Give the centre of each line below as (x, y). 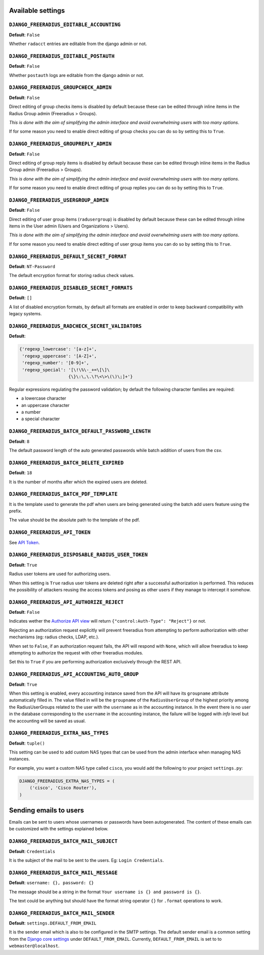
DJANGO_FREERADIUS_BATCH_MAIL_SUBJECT (63, 842)
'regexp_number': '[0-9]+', (56, 363)
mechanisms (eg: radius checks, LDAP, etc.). (54, 637)
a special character (41, 419)
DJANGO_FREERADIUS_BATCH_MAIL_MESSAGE (63, 873)
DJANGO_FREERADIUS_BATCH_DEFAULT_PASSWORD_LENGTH (80, 431)
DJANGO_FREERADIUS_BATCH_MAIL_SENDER (62, 913)
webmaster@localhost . (34, 946)
